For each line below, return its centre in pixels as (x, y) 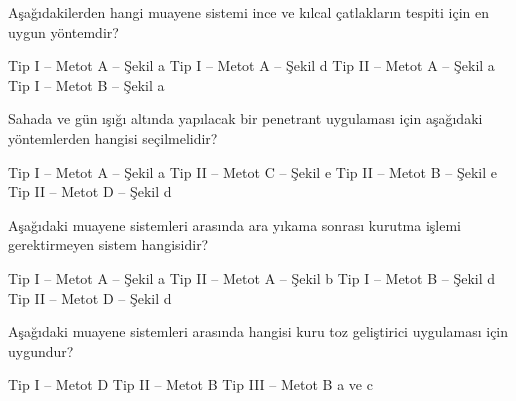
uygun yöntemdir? (63, 31)
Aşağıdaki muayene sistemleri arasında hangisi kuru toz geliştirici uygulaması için (258, 331)
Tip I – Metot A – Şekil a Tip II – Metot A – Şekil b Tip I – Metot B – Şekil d (252, 277)
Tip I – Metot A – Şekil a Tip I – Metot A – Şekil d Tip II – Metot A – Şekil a (251, 65)
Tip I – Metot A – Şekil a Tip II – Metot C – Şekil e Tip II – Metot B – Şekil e (252, 171)
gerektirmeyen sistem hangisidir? (108, 244)
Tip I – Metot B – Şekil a (86, 84)
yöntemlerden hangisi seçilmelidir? (113, 137)
